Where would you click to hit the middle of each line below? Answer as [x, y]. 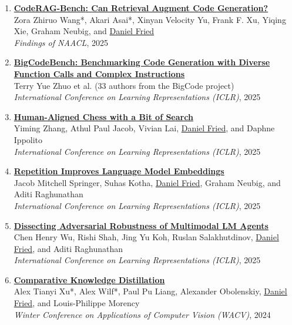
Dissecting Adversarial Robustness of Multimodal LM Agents [141, 225]
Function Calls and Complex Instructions [99, 73]
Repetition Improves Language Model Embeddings [119, 171]
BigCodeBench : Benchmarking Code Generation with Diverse [142, 62]
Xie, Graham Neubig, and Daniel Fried [84, 31]
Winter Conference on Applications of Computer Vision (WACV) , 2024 [142, 314]
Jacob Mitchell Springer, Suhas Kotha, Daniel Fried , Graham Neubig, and [147, 182]
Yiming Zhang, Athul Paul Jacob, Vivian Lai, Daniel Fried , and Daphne [144, 128]
